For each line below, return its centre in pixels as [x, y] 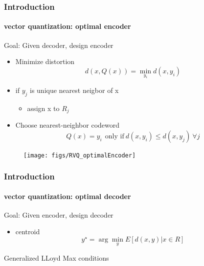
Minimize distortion [45, 61]
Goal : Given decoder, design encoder [59, 45]
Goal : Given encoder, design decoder [59, 215]
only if [114, 136]
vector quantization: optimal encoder [68, 26]
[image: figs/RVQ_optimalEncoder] [80, 155]
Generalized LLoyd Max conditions [57, 257]
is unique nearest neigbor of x [74, 90]
